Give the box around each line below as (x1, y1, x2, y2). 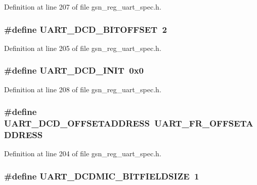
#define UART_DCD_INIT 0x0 (4, 64, 144, 77)
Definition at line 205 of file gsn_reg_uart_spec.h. (4, 42, 161, 53)
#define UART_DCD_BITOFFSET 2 (4, 23, 167, 35)
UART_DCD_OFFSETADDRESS (4, 117, 150, 130)
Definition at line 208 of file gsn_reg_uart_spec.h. (4, 84, 161, 94)
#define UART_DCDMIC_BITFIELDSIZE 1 (4, 169, 199, 182)
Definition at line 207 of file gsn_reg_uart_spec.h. (4, 2, 161, 12)
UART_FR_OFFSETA (154, 117, 253, 130)
